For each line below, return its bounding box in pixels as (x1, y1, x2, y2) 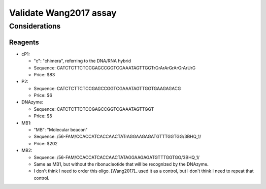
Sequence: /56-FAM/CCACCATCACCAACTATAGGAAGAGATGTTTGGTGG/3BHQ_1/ (33, 154, 199, 160)
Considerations (9, 22, 61, 31)
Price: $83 (33, 71, 55, 77)
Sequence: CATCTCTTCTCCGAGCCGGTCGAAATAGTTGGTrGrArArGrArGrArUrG (33, 64, 196, 71)
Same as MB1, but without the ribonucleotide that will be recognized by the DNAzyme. (33, 161, 209, 167)
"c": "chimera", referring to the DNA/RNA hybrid (33, 58, 132, 64)
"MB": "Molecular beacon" (33, 127, 88, 133)
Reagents (9, 38, 39, 46)
